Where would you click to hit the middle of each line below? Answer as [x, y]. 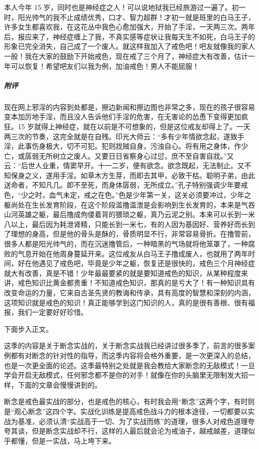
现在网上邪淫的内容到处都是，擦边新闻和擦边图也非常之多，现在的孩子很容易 [129, 107]
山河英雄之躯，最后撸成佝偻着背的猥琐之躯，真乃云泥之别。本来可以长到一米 [129, 214]
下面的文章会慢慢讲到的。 [60, 384]
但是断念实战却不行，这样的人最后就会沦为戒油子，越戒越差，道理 [140, 431]
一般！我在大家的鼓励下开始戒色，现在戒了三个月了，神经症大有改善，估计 [126, 56]
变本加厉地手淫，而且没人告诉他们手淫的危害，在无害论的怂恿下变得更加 [123, 116]
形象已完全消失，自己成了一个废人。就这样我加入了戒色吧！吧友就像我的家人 [129, 46]
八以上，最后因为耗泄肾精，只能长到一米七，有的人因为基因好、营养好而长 [126, 224]
